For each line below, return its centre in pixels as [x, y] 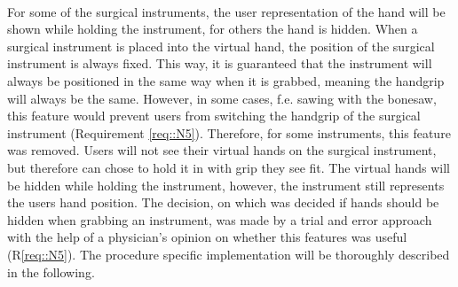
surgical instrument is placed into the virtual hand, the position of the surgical [221, 46]
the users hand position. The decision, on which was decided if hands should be [223, 202]
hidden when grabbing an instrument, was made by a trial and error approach [220, 219]
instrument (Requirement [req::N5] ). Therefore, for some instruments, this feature [229, 132]
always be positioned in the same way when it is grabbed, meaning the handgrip [226, 80]
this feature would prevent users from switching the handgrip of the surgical [214, 116]
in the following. [51, 271]
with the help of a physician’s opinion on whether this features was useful [207, 237]
